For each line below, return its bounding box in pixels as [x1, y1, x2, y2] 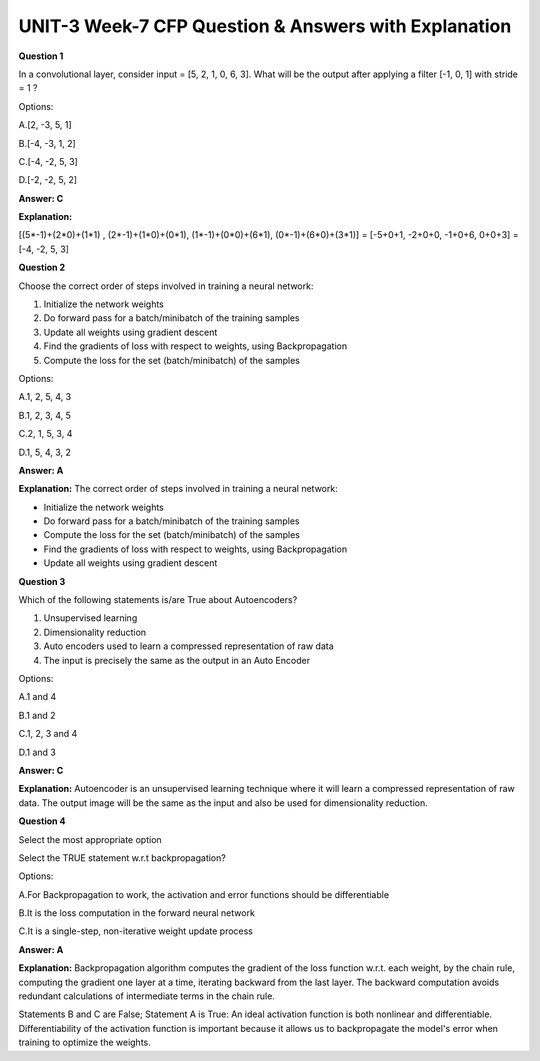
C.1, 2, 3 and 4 [18, 728, 78, 740]
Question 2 [18, 261, 66, 274]
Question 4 [18, 815, 66, 827]
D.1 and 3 [18, 746, 57, 758]
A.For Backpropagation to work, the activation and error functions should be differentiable [18, 888, 390, 900]
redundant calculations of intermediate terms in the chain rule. [18, 990, 275, 1002]
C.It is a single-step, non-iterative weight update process [18, 925, 254, 937]
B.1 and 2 [18, 709, 56, 721]
